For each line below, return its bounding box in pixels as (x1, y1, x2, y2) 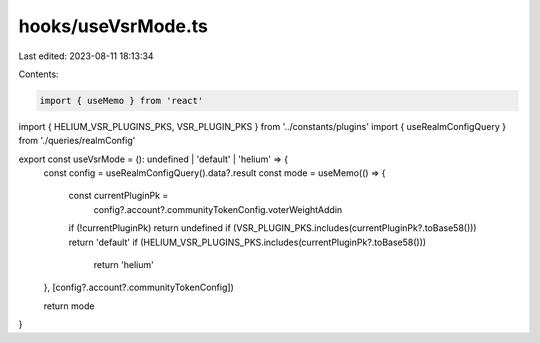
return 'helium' (93, 259, 154, 271)
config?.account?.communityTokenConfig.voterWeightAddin (93, 203, 343, 215)
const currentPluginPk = (68, 190, 169, 202)
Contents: (18, 68, 59, 80)
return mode (43, 300, 95, 312)
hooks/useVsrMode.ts (18, 15, 209, 37)
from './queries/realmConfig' (18, 135, 136, 147)
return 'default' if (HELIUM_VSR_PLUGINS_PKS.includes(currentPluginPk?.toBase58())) (68, 236, 427, 248)
